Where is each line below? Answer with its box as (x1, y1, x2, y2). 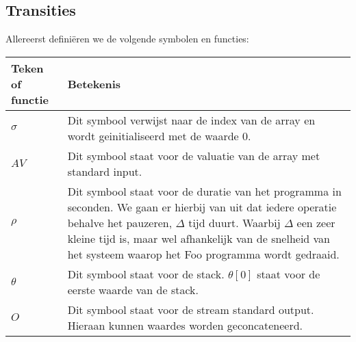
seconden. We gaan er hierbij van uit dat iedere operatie (67, 198, 337, 215)
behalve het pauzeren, (67, 214, 173, 231)
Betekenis (67, 75, 121, 92)
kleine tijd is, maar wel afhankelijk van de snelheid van (67, 230, 331, 246)
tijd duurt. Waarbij (188, 214, 281, 231)
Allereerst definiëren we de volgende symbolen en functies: (5, 31, 249, 46)
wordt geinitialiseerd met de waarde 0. (67, 127, 251, 144)
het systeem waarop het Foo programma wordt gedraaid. (67, 246, 340, 262)
